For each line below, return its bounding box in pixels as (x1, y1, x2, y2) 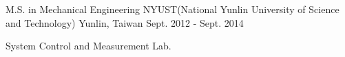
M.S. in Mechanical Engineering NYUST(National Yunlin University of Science (6, 2, 339, 16)
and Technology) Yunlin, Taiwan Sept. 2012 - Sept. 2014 (6, 15, 244, 30)
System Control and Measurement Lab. (6, 38, 171, 53)
